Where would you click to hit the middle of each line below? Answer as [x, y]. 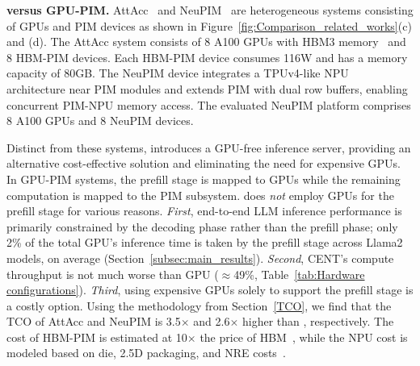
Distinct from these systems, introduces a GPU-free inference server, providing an [209, 147]
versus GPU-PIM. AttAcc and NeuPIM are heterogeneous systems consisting [210, 10]
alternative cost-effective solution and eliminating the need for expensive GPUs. [204, 163]
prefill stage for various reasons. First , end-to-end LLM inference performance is [204, 211]
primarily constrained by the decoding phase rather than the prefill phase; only [202, 226]
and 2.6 [212, 321]
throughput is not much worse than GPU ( [113, 274]
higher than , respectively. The [318, 321]
